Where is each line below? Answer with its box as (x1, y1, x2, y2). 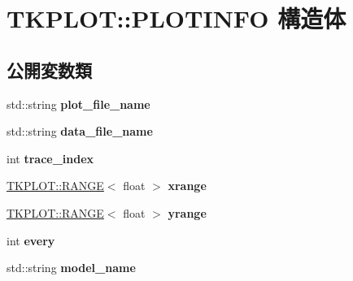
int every (7, 231, 55, 249)
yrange (168, 204, 207, 221)
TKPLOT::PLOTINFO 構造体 (7, 2, 346, 35)
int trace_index (7, 149, 94, 166)
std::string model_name (7, 259, 136, 276)
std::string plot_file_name (7, 95, 150, 112)
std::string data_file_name (7, 123, 153, 140)
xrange (168, 177, 207, 194)
